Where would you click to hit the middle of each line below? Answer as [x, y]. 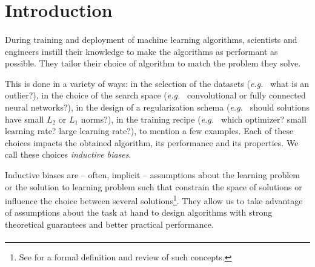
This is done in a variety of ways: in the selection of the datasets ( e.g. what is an [157, 83]
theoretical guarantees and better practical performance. [109, 224]
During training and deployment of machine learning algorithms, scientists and [151, 39]
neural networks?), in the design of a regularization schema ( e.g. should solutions [157, 107]
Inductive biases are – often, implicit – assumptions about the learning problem [153, 174]
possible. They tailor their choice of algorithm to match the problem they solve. [153, 63]
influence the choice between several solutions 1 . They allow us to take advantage [154, 200]
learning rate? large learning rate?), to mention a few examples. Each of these [149, 131]
